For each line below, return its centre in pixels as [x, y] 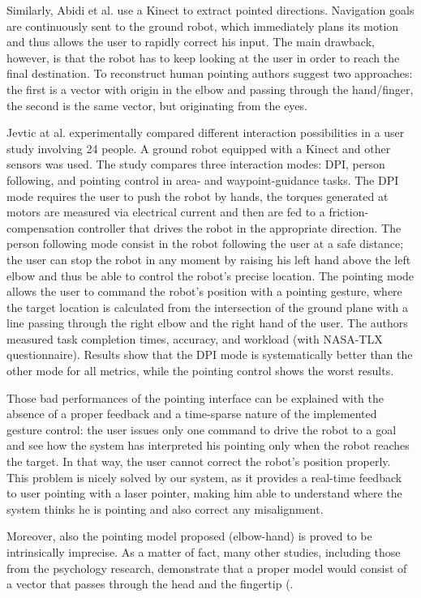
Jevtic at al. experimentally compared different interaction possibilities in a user [206, 132]
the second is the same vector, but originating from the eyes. [157, 105]
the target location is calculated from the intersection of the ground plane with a [207, 307]
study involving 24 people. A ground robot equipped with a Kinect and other [199, 148]
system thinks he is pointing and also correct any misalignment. [165, 508]
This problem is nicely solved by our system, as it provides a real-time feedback [204, 477]
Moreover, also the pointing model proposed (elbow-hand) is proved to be [189, 536]
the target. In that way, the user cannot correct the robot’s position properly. [199, 461]
